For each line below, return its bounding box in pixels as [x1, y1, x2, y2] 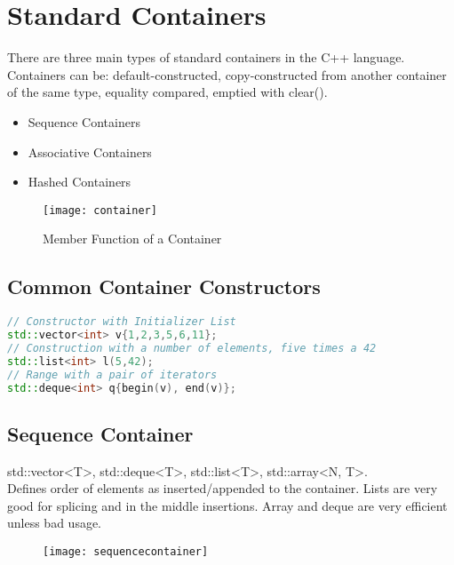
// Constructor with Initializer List [7, 315, 236, 329]
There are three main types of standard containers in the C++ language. [7, 48, 405, 67]
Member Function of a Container [43, 229, 222, 248]
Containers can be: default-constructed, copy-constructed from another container [7, 65, 447, 84]
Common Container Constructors [7, 273, 321, 300]
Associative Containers [28, 142, 152, 161]
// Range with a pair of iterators [7, 368, 218, 381]
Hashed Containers [28, 172, 131, 191]
